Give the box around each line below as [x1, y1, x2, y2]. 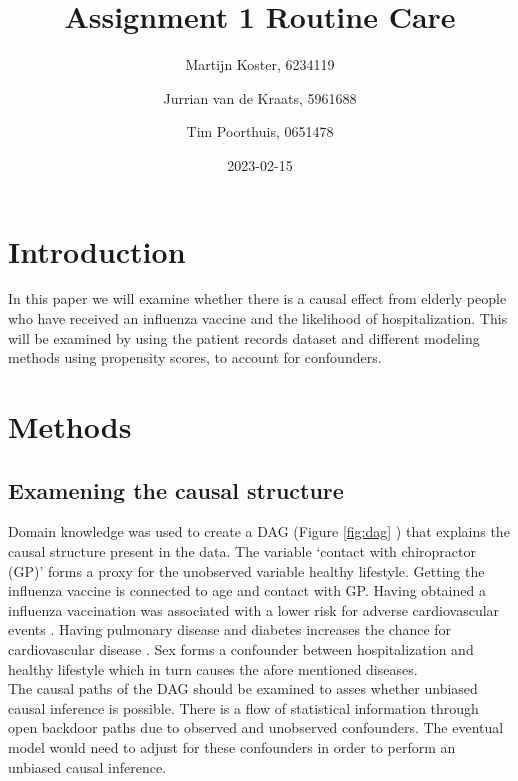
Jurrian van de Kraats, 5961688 [163, 87, 357, 108]
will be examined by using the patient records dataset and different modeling [8, 327, 480, 348]
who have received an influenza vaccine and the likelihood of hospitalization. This [8, 308, 508, 329]
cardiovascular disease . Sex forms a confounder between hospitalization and [8, 638, 474, 659]
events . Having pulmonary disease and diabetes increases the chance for [8, 619, 452, 640]
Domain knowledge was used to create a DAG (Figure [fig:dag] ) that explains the [8, 521, 510, 542]
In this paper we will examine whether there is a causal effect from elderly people [8, 288, 507, 309]
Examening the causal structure [8, 474, 344, 505]
